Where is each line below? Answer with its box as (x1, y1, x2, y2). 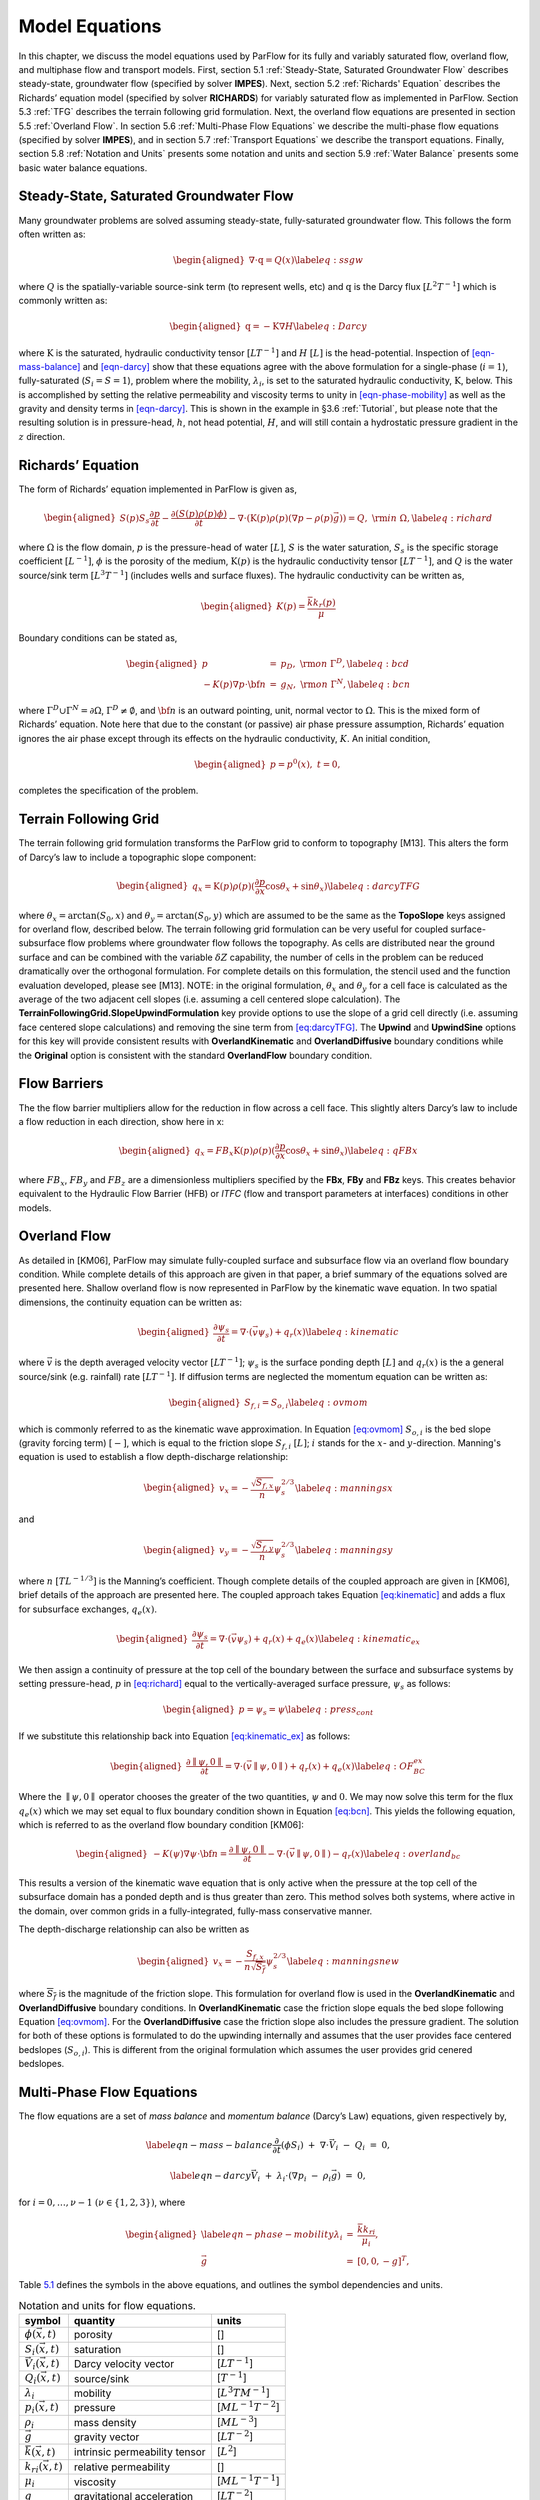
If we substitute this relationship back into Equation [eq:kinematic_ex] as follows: (18, 1730, 351, 1742)
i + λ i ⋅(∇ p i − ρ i (257, 2170, 332, 2184)
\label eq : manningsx (295, 1482, 394, 1494)
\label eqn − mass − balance (145, 2139, 274, 2150)
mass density (73, 2415, 137, 2429)
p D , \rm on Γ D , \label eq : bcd (280, 656, 410, 672)
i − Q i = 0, (335, 2139, 390, 2153)
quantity (73, 2314, 115, 2328)
